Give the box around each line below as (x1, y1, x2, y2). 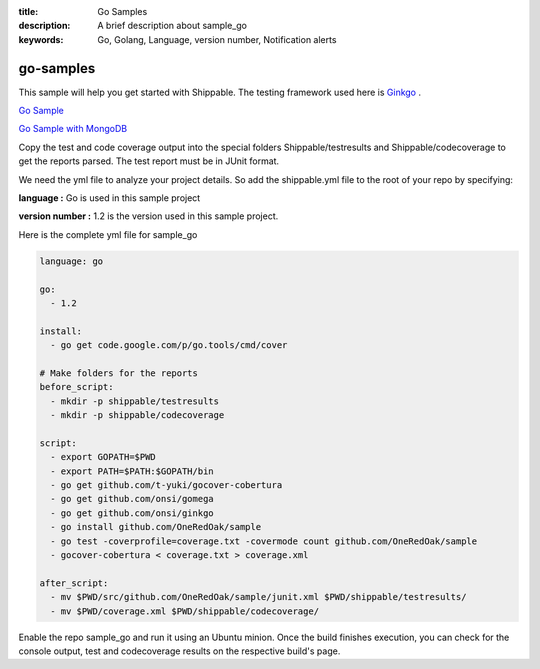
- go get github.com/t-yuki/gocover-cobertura (50, 480, 283, 491)
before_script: (39, 381, 114, 393)
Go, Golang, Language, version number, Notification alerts (97, 33, 337, 45)
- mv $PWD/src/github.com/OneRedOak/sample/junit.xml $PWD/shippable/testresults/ (50, 591, 467, 603)
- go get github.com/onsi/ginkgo (50, 507, 214, 519)
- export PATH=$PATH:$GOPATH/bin (50, 465, 214, 477)
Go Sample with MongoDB (18, 123, 128, 135)
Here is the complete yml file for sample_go (18, 228, 198, 240)
